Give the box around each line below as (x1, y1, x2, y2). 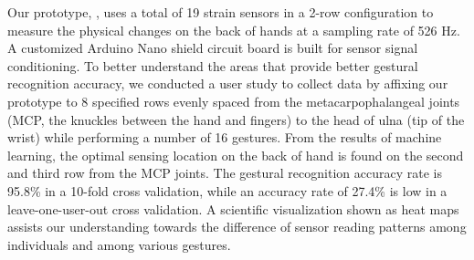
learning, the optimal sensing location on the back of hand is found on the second (7, 145, 464, 164)
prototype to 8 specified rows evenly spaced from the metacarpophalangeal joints (7, 91, 460, 110)
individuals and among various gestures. (7, 234, 231, 254)
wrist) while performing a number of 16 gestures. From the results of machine (7, 128, 442, 147)
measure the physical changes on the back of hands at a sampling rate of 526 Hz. (7, 20, 460, 39)
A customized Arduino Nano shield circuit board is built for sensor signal (7, 38, 418, 57)
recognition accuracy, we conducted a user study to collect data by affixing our (7, 74, 448, 93)
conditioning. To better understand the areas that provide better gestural (7, 56, 418, 75)
